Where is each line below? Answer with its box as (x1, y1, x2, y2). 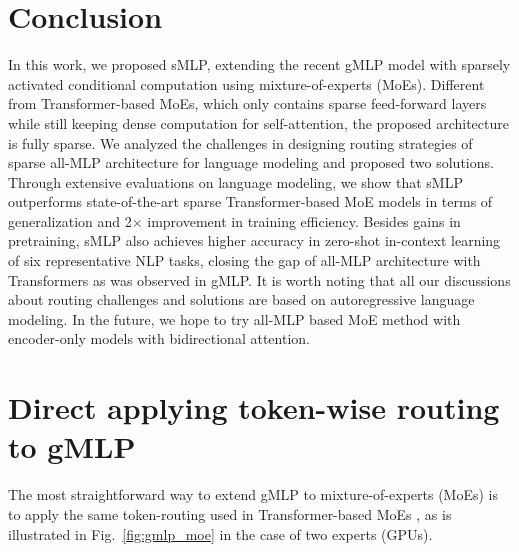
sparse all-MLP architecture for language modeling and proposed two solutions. (8, 152, 494, 173)
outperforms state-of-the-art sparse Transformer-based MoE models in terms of (8, 191, 493, 212)
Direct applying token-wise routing (8, 387, 500, 428)
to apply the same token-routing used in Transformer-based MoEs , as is (8, 503, 452, 524)
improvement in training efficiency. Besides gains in (147, 210, 461, 231)
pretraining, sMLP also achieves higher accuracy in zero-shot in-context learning (8, 230, 501, 251)
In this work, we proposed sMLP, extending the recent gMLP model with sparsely (8, 54, 511, 75)
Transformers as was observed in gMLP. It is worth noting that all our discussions (8, 269, 511, 290)
